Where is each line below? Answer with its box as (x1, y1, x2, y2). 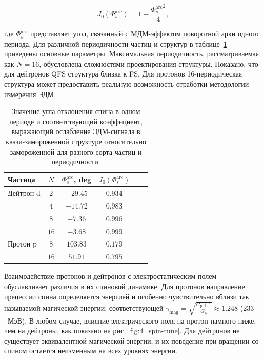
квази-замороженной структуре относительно (6, 136, 146, 146)
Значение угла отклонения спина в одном (11, 106, 140, 117)
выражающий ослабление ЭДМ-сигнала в (11, 126, 140, 137)
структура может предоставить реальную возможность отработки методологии (4, 79, 249, 89)
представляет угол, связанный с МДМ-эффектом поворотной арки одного (30, 28, 259, 39)
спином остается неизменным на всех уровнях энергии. (4, 345, 177, 356)
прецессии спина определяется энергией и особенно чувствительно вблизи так (4, 291, 249, 301)
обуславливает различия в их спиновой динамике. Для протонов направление (4, 280, 245, 291)
